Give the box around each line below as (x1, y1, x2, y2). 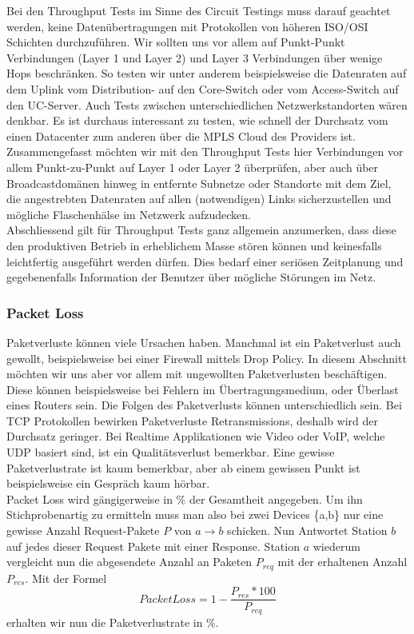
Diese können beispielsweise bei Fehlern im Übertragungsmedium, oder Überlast (6, 381, 399, 397)
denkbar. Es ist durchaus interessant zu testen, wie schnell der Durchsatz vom (6, 112, 388, 129)
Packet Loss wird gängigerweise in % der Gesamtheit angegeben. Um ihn (6, 490, 363, 507)
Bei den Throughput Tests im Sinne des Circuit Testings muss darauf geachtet (6, 2, 391, 18)
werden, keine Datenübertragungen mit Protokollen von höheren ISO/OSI (6, 18, 368, 34)
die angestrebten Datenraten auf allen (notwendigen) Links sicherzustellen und (6, 190, 392, 207)
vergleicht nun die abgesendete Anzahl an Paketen (6, 553, 253, 570)
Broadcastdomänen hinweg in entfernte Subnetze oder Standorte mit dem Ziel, (6, 174, 392, 191)
